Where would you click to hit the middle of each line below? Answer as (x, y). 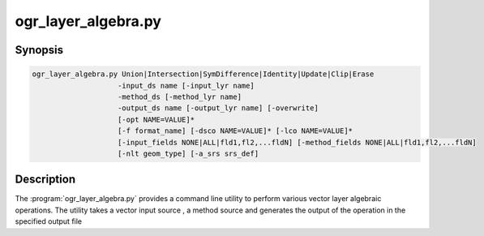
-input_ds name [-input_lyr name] (186, 86)
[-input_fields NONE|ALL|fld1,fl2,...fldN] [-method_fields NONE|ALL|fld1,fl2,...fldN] (298, 142)
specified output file (49, 221)
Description (45, 180)
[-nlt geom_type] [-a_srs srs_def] (188, 153)
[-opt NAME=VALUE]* (156, 119)
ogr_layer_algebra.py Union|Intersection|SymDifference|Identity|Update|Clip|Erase (203, 74)
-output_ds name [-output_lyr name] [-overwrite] (218, 108)
